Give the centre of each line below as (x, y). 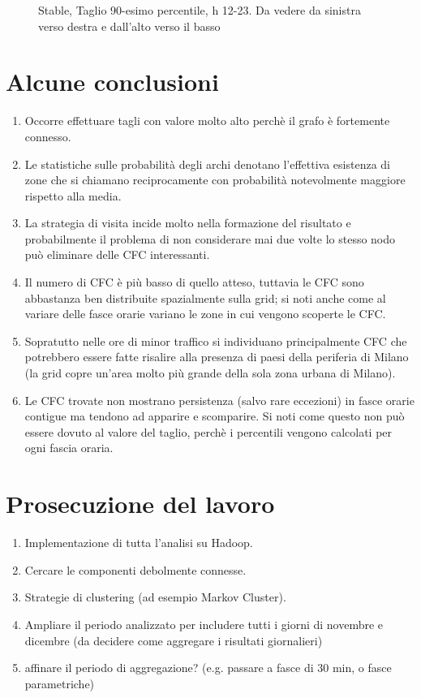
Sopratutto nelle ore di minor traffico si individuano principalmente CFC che (216, 340)
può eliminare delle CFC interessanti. (117, 254)
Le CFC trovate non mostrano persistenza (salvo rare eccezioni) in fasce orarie (219, 400)
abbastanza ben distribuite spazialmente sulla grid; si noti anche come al (205, 297)
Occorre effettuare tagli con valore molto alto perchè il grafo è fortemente (207, 121)
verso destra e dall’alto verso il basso (129, 26)
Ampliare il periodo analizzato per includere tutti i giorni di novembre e (204, 624)
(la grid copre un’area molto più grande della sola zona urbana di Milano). (210, 373)
